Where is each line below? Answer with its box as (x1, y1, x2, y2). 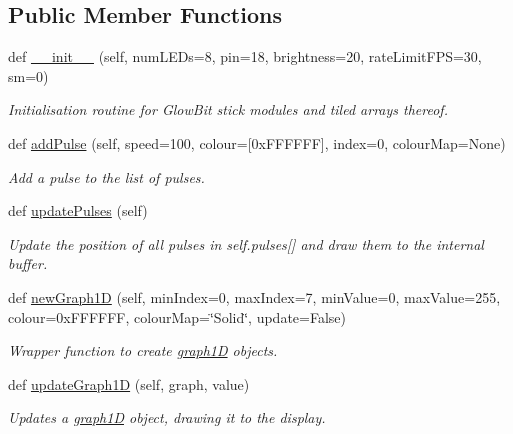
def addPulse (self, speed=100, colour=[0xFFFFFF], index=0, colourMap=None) (8, 132, 506, 153)
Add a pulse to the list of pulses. (8, 166, 205, 187)
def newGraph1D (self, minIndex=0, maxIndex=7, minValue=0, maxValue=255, (8, 286, 501, 307)
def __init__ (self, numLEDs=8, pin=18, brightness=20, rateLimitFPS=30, (8, 46, 482, 67)
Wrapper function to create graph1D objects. (8, 340, 278, 361)
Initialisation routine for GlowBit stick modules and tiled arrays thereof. (8, 99, 448, 120)
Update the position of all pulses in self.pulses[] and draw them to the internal (8, 233, 484, 254)
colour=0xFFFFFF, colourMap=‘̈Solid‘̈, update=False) (8, 306, 347, 327)
